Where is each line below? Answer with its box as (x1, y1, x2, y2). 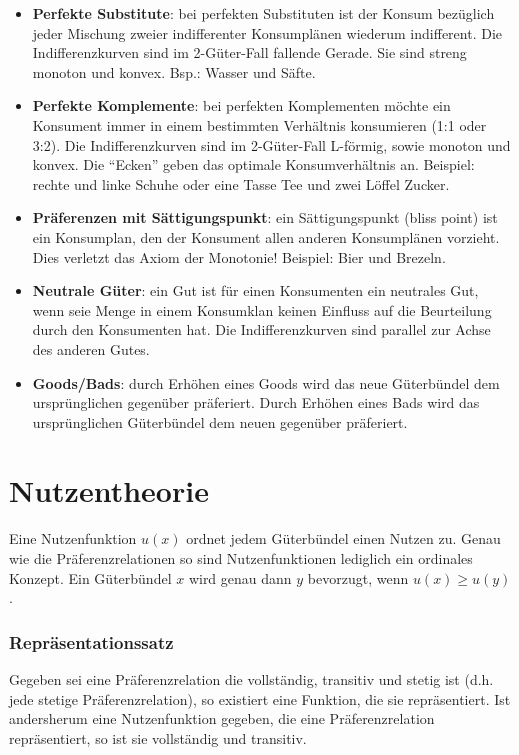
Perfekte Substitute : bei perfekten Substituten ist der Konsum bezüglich (32, 3, 495, 23)
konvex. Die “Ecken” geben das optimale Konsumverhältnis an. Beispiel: (32, 154, 475, 175)
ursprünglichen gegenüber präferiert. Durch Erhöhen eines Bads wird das (32, 392, 480, 413)
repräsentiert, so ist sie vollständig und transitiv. (9, 727, 307, 748)
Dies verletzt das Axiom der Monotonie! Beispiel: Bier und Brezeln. (32, 246, 446, 267)
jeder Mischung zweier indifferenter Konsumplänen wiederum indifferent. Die (32, 22, 502, 43)
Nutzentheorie (9, 470, 209, 511)
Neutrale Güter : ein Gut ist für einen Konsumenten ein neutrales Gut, (32, 280, 479, 301)
